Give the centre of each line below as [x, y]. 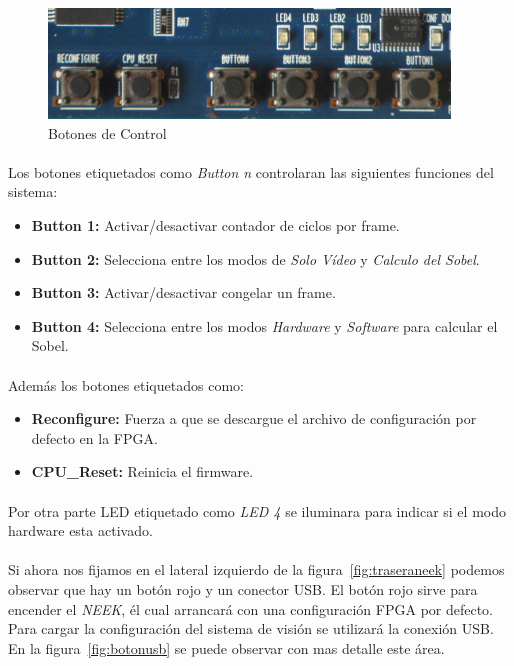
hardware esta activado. [80, 530]
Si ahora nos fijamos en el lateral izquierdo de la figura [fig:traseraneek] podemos [256, 569]
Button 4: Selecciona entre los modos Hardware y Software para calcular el [264, 325]
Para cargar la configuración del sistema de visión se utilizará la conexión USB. [251, 628]
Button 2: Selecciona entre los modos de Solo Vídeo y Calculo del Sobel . [255, 258]
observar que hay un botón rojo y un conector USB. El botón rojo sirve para [243, 588]
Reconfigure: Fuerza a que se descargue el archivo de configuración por [254, 418]
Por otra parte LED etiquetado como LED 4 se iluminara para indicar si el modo [257, 510]
